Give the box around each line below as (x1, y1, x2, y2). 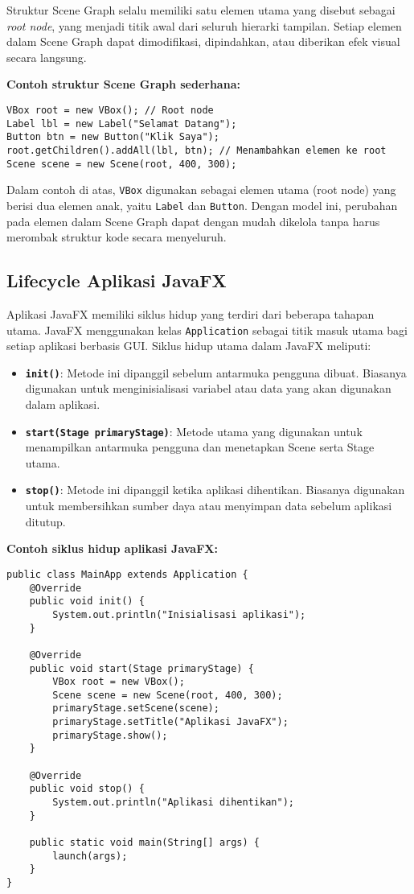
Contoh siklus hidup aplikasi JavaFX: (6, 540, 218, 557)
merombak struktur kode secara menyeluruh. (6, 229, 227, 245)
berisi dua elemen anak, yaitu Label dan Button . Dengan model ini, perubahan (6, 196, 398, 213)
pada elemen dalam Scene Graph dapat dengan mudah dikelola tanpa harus (6, 212, 380, 229)
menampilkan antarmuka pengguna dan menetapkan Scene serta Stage (25, 439, 375, 455)
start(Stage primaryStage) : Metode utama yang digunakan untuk (25, 422, 363, 439)
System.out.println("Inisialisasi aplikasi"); (52, 608, 306, 620)
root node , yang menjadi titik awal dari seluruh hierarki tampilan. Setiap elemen (6, 17, 402, 34)
